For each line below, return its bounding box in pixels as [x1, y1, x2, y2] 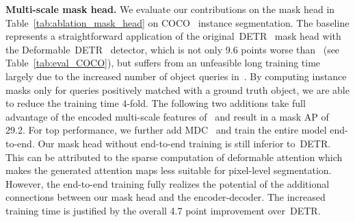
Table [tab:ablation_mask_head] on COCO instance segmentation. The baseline [5, 15, 350, 29]
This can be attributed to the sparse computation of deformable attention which [5, 149, 343, 164]
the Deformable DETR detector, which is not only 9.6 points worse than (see [5, 42, 340, 56]
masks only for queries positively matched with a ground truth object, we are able [5, 82, 350, 97]
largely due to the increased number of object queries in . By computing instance [5, 69, 347, 83]
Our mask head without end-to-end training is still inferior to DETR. [38, 136, 331, 150]
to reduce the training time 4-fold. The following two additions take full [5, 96, 306, 110]
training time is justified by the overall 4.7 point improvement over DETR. [5, 203, 321, 217]
